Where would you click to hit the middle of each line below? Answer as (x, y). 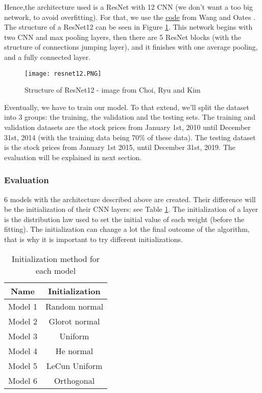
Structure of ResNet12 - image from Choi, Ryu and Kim (113, 90)
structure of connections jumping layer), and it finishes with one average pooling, (131, 47)
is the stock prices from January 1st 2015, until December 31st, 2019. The (120, 147)
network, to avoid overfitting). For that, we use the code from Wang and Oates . (130, 17)
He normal (74, 351)
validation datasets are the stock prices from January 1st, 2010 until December (127, 127)
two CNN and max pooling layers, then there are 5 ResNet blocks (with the (123, 37)
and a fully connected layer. (47, 57)
